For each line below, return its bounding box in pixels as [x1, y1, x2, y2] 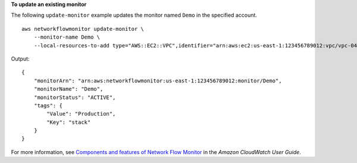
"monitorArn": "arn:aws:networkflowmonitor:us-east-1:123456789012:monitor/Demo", [33, 77, 282, 84]
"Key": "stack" [46, 119, 91, 126]
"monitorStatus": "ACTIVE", [33, 94, 116, 101]
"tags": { [33, 102, 62, 109]
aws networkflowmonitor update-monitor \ [21, 25, 144, 32]
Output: [11, 55, 30, 62]
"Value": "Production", [46, 110, 116, 117]
